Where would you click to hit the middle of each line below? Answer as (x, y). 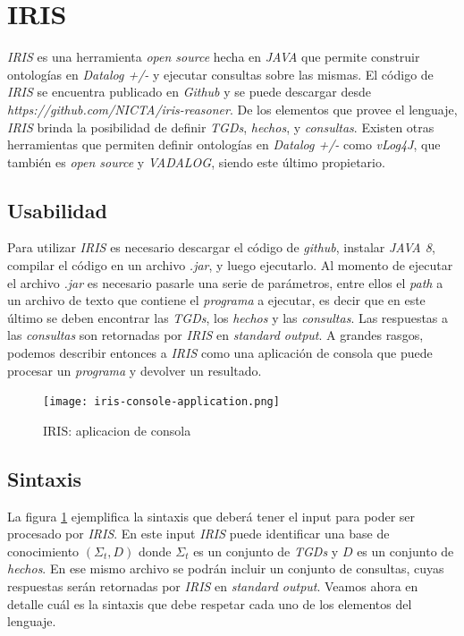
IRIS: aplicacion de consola (117, 430)
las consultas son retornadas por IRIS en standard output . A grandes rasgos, (215, 335)
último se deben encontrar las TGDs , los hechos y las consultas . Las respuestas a (228, 317)
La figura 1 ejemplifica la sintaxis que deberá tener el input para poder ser (211, 516)
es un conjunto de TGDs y (266, 551)
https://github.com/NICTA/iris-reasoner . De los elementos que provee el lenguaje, (232, 109)
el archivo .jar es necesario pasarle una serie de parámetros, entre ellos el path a (225, 282)
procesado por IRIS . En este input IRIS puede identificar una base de (198, 534)
